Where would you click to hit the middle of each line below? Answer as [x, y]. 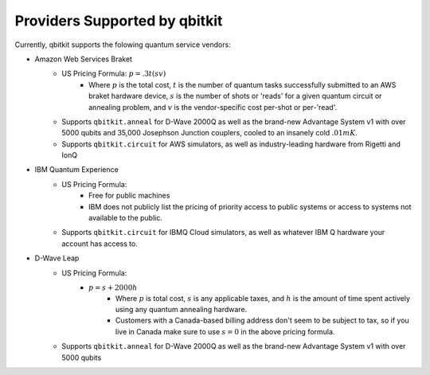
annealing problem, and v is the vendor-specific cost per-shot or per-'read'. [213, 107]
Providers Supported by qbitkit [119, 21]
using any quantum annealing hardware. [182, 309]
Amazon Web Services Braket [84, 59]
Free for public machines [129, 196]
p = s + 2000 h [113, 287]
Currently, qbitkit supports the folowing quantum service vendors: [123, 45]
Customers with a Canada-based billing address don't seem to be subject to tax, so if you [262, 320]
